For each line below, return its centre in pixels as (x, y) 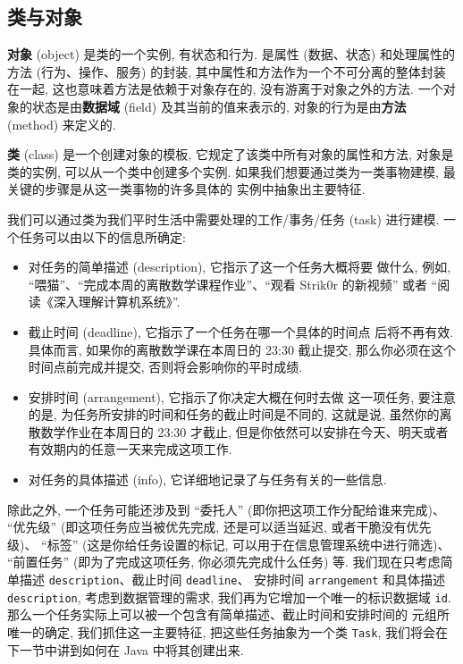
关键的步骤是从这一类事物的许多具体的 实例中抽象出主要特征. (186, 189)
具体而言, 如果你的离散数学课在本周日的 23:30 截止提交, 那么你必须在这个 (242, 349)
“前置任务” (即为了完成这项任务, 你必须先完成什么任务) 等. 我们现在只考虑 (224, 562)
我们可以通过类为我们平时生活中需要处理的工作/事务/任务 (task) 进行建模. (223, 219)
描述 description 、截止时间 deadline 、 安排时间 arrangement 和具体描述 (232, 580)
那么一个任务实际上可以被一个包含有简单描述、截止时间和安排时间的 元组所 (228, 614)
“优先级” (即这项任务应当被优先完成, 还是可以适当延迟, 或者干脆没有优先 (219, 527)
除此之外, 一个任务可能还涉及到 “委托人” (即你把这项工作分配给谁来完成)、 (226, 509)
